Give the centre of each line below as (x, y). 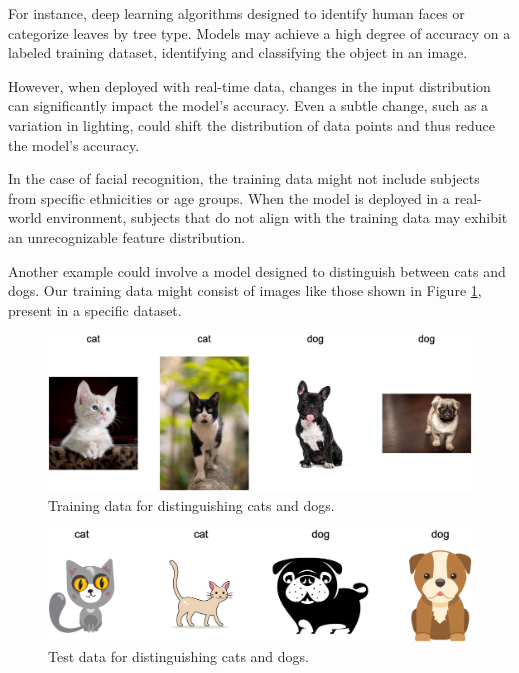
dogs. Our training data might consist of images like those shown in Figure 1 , (245, 290)
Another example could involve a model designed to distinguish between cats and (257, 270)
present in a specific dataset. (95, 309)
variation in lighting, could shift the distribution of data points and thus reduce (252, 124)
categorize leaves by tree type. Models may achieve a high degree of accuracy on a (259, 32)
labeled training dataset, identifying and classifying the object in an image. (238, 52)
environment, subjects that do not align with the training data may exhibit (277, 217)
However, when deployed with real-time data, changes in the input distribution (249, 85)
